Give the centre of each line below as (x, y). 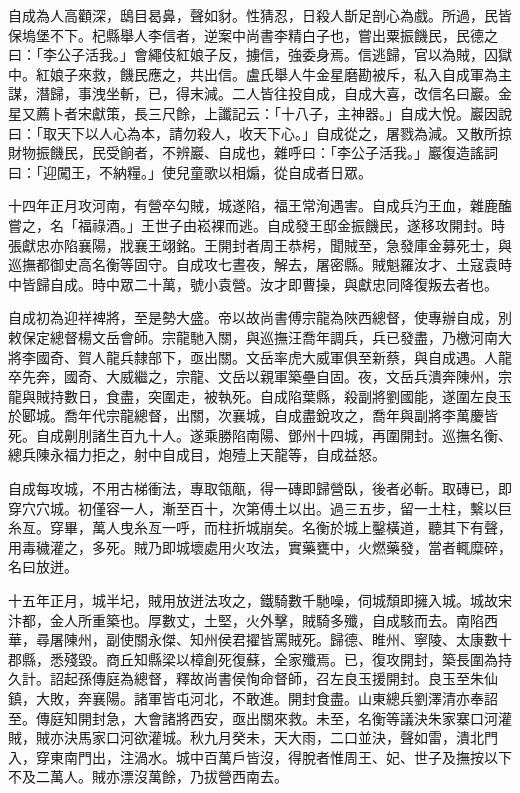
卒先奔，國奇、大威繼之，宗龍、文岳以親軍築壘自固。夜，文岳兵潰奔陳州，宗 (260, 376)
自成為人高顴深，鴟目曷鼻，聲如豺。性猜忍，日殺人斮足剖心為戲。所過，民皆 (260, 15)
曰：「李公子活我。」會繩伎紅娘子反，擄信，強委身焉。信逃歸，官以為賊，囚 (253, 54)
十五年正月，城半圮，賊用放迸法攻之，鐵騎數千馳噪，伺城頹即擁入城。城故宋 (260, 600)
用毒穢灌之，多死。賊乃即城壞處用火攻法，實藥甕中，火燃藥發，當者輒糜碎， (260, 546)
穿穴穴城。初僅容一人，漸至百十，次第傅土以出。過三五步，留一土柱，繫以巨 (260, 507)
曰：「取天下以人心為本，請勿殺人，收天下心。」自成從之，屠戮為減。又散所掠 (260, 132)
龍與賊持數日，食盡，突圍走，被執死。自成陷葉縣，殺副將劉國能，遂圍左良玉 (260, 395)
